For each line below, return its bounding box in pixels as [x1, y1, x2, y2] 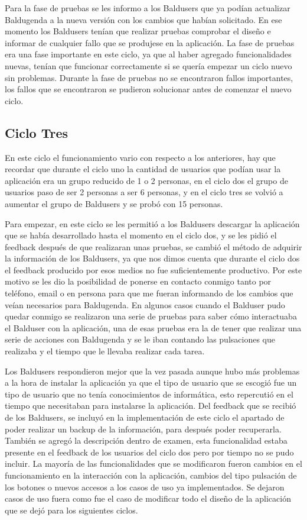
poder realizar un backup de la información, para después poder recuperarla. [5, 422, 282, 435]
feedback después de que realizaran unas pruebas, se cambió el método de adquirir [5, 240, 302, 253]
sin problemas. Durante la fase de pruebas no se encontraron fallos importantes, [5, 71, 293, 83]
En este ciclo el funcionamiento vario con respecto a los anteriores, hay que [5, 151, 276, 163]
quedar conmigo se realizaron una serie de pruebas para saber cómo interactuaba [5, 310, 297, 322]
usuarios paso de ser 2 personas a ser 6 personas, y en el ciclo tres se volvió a [5, 186, 283, 198]
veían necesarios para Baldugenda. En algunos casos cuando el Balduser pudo [5, 298, 285, 311]
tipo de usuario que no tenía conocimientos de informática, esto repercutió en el [5, 387, 293, 400]
